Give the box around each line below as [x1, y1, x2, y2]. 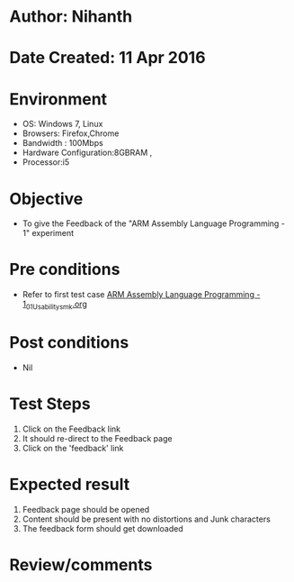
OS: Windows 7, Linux [22, 119, 103, 130]
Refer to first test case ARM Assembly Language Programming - [22, 289, 261, 300]
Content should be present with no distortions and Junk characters [22, 514, 272, 524]
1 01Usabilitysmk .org [22, 299, 87, 312]
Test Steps [9, 394, 92, 414]
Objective [9, 188, 84, 209]
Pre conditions [9, 259, 120, 280]
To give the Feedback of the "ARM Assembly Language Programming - [22, 218, 286, 229]
